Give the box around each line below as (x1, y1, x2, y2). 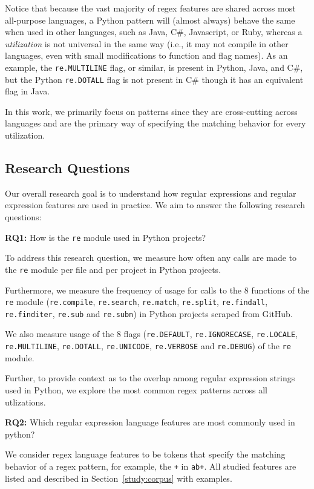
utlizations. (5, 395, 46, 408)
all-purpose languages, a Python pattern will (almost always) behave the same (5, 13, 295, 26)
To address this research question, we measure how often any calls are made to (5, 251, 297, 264)
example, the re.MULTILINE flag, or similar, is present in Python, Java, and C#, (5, 61, 303, 73)
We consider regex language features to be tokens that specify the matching (5, 448, 286, 461)
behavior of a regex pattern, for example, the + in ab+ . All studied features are (5, 459, 296, 472)
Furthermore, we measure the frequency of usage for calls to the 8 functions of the (5, 283, 310, 296)
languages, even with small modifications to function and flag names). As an (5, 49, 288, 62)
